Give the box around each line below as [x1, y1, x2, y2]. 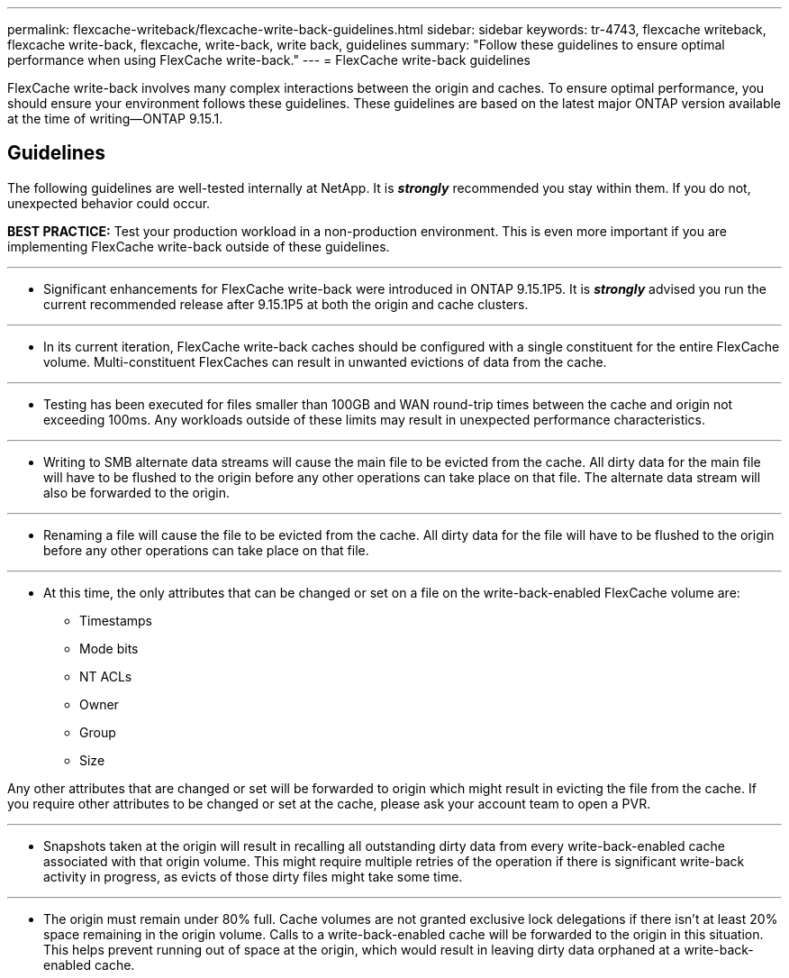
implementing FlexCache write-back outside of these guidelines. [7, 238, 390, 254]
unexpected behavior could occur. [7, 195, 211, 211]
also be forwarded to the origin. [43, 484, 231, 500]
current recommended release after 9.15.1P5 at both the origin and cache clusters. [43, 296, 529, 312]
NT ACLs [79, 668, 132, 684]
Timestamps [79, 612, 152, 628]
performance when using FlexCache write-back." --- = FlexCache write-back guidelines [7, 52, 531, 68]
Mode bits [79, 640, 139, 656]
